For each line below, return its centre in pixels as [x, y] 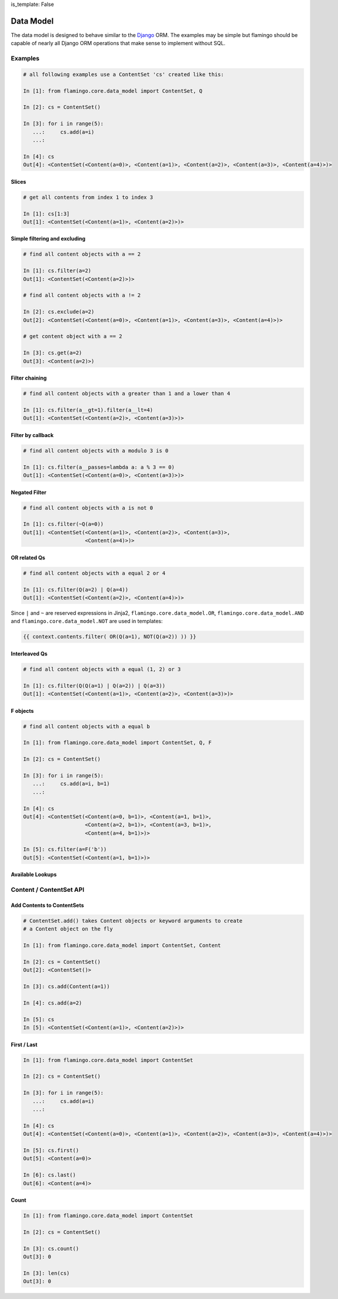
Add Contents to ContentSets [47, 905]
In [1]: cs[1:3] [47, 214]
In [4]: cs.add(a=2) [52, 1003]
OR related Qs [28, 557]
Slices [18, 181]
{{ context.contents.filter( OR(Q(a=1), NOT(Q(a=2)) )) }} [110, 637]
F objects [23, 711]
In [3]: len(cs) [47, 1273]
